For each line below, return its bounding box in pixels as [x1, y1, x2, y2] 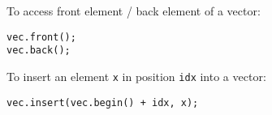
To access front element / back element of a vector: [6, 2, 261, 19]
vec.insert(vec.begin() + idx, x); [6, 96, 199, 109]
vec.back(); [6, 45, 71, 57]
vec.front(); [6, 31, 76, 43]
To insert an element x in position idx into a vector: [6, 67, 266, 84]
